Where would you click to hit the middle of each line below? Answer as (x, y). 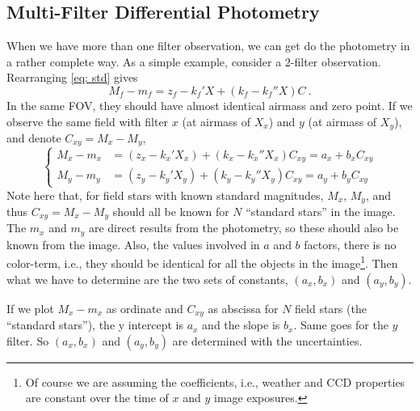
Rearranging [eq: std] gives (72, 77)
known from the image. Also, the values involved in (133, 244)
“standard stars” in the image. (321, 211)
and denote (34, 138)
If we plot (30, 308)
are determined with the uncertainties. (267, 340)
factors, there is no (350, 244)
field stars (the (331, 308)
